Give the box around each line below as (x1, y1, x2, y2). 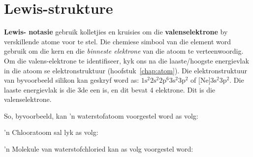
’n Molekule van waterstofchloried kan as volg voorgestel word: (4, 144, 193, 154)
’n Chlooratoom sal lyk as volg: (4, 127, 98, 137)
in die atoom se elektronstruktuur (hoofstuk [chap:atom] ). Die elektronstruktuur (4, 65, 247, 75)
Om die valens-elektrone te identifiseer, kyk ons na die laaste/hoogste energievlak (4, 55, 249, 65)
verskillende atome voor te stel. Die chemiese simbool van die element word (4, 36, 231, 46)
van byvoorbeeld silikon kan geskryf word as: (4, 75, 139, 85)
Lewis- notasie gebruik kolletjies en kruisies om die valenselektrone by (4, 27, 228, 37)
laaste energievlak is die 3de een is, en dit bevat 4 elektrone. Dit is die (4, 84, 216, 94)
